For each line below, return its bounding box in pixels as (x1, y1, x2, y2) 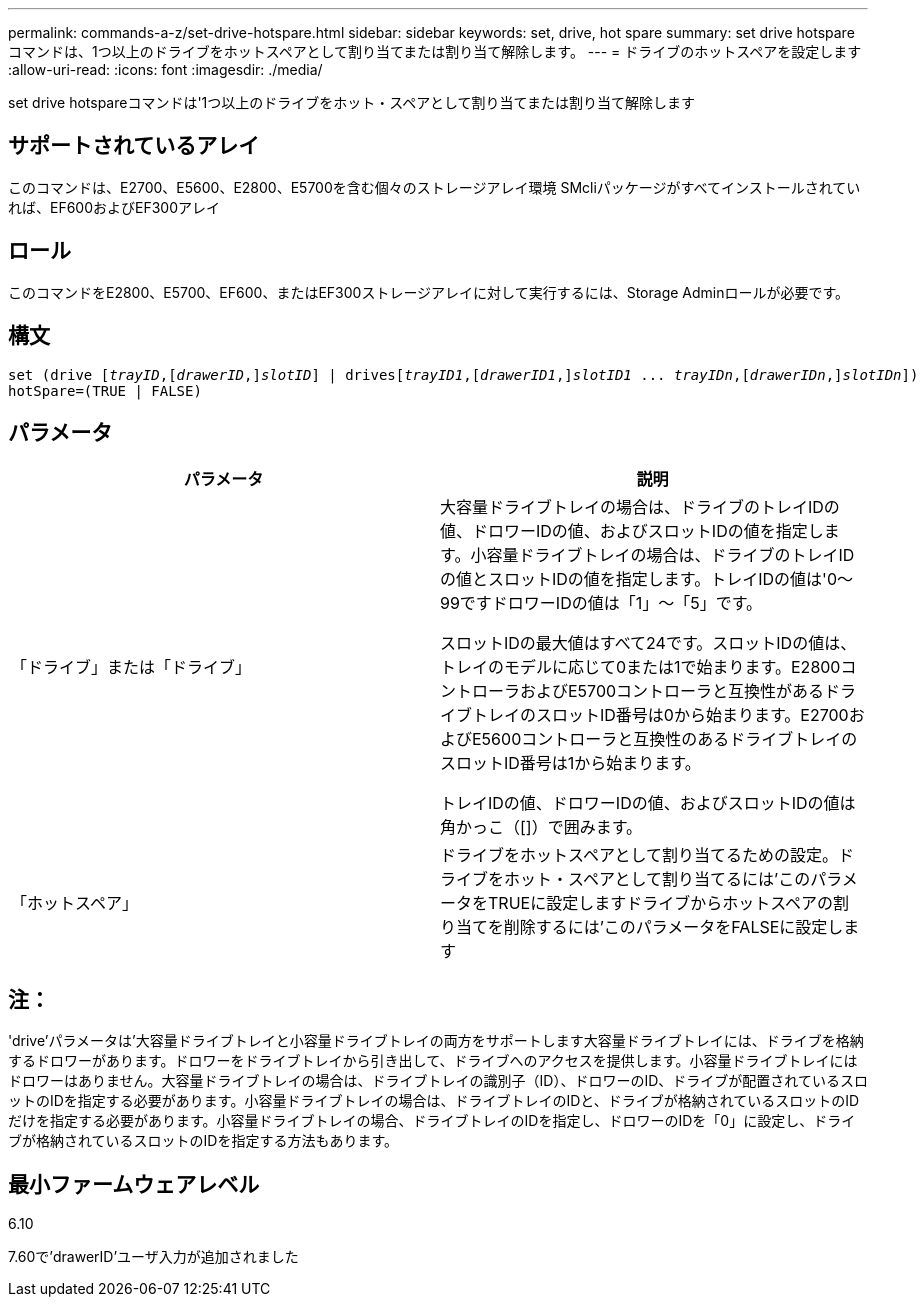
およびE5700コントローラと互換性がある (520, 681, 825, 702)
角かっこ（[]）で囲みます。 (440, 817, 643, 838)
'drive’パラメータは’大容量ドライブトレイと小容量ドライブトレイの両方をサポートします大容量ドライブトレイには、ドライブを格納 (8, 1032, 864, 1050)
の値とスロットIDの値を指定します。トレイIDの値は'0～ (440, 569, 853, 590)
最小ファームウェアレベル (8, 1171, 260, 1197)
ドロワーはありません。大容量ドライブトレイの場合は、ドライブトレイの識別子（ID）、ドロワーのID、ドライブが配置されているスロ (8, 1072, 868, 1090)
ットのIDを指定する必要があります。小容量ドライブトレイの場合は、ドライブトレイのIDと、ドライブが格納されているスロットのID (8, 1092, 860, 1110)
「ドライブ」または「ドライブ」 (11, 657, 252, 678)
